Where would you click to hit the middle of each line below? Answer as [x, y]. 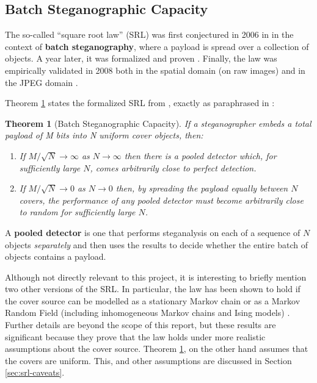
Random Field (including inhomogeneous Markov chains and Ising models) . [148, 313]
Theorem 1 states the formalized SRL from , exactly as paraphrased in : [140, 103]
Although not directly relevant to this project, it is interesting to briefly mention [156, 277]
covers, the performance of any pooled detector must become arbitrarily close [161, 200]
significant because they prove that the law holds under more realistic [135, 336]
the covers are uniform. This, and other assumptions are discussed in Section [148, 360]
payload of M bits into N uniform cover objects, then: [104, 135]
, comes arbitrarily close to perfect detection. [173, 167]
